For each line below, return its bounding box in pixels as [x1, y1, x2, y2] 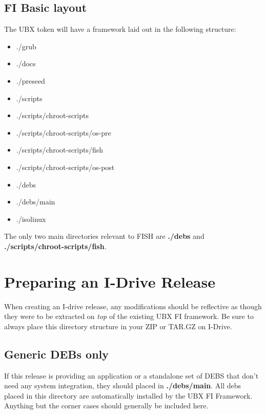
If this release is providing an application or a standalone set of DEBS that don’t [4, 370, 259, 381]
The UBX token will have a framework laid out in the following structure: [4, 24, 236, 34]
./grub [16, 41, 36, 51]
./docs [16, 58, 36, 69]
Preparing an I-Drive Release [4, 271, 215, 292]
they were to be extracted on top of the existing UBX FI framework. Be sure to [4, 311, 254, 322]
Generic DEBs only [4, 346, 109, 362]
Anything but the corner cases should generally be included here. [4, 400, 209, 411]
